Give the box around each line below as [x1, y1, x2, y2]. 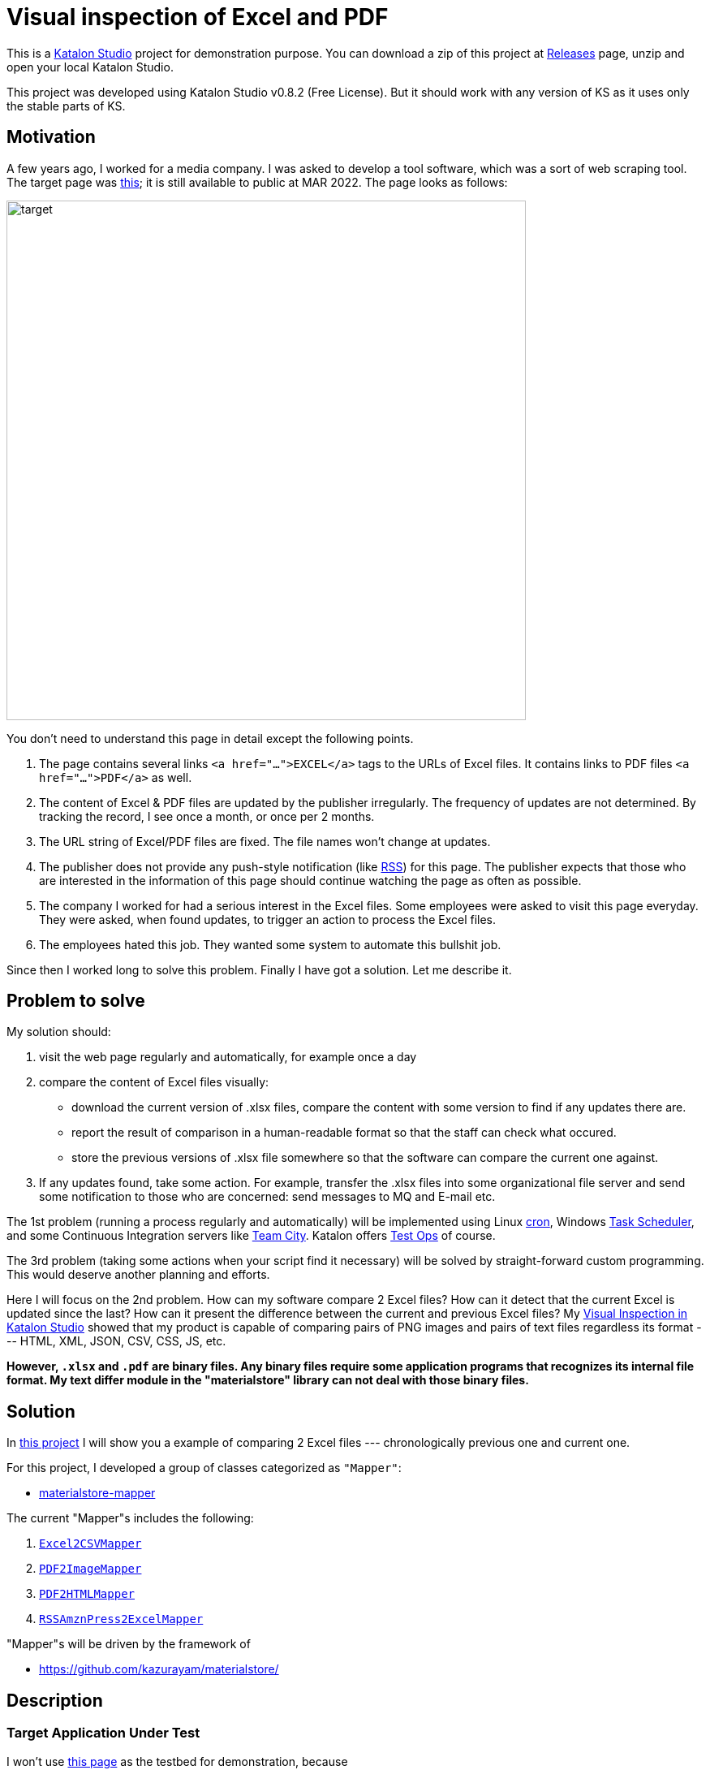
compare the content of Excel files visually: [39, 1075, 269, 1090]
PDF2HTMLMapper [39, 1587, 136, 1601]
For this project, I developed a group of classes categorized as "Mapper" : [6, 1461, 402, 1475]
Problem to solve [6, 991, 145, 1012]
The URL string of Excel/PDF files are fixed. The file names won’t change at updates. [39, 834, 491, 848]
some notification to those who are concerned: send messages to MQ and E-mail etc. [39, 1189, 496, 1204]
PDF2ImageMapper [39, 1562, 142, 1576]
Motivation [6, 127, 96, 148]
